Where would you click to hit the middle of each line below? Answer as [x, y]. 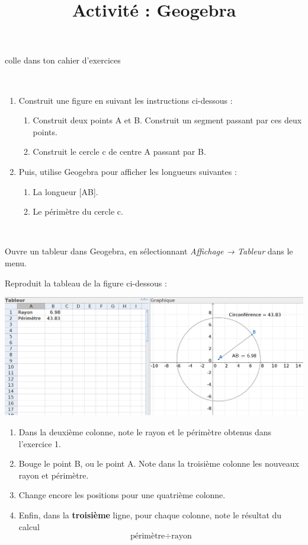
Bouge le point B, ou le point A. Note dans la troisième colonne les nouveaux [159, 463]
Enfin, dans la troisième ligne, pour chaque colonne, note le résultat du [150, 514]
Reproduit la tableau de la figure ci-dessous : [86, 283]
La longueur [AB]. [65, 191]
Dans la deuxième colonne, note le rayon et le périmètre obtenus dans [145, 432]
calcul [29, 526]
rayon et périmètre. [54, 475]
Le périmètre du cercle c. [78, 211]
